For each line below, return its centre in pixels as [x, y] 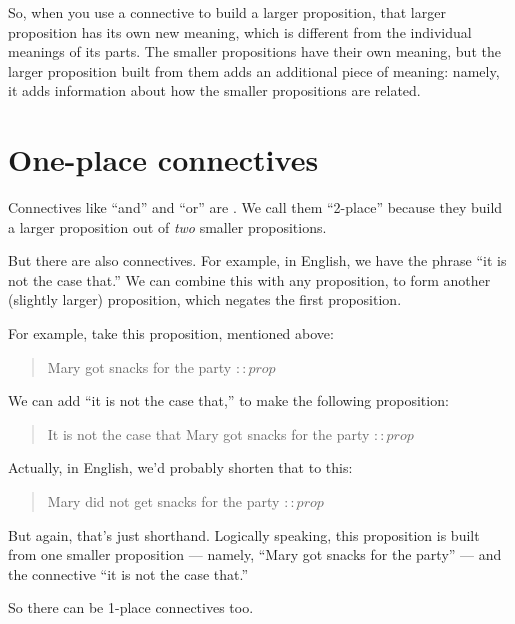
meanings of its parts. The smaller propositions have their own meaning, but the [254, 51]
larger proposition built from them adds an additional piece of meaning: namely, [254, 70]
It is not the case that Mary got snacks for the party [208, 433]
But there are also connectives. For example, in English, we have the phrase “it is [257, 260]
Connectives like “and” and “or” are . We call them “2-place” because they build [255, 207]
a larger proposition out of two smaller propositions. [167, 226]
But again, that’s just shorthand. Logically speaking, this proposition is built [244, 534]
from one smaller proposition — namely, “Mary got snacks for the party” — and [255, 554]
